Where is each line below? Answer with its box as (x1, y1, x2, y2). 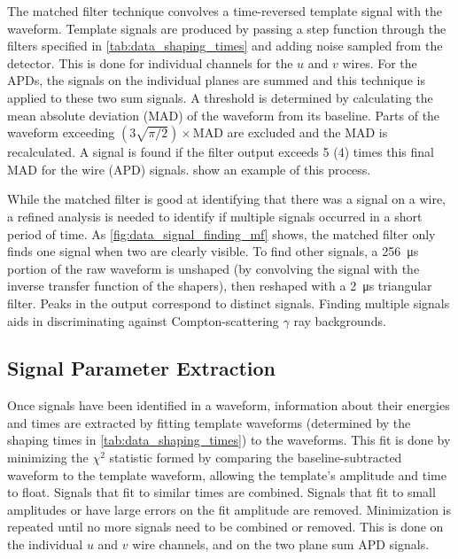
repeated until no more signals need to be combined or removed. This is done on (7, 517, 444, 536)
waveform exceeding (7, 123, 115, 142)
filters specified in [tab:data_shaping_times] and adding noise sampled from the (7, 36, 443, 55)
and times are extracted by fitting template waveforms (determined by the (7, 413, 411, 431)
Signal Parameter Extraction (7, 354, 276, 382)
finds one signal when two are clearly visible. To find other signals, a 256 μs (7, 242, 419, 260)
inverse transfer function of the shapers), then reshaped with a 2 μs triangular (7, 276, 432, 295)
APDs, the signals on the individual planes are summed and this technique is (7, 71, 425, 89)
